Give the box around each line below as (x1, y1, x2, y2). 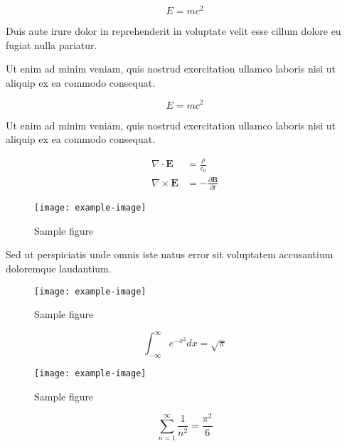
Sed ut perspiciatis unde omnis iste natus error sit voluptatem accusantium (6, 247, 333, 262)
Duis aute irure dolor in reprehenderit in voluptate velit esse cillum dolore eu (6, 23, 341, 38)
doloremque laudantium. (6, 261, 112, 275)
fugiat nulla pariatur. (6, 37, 97, 52)
